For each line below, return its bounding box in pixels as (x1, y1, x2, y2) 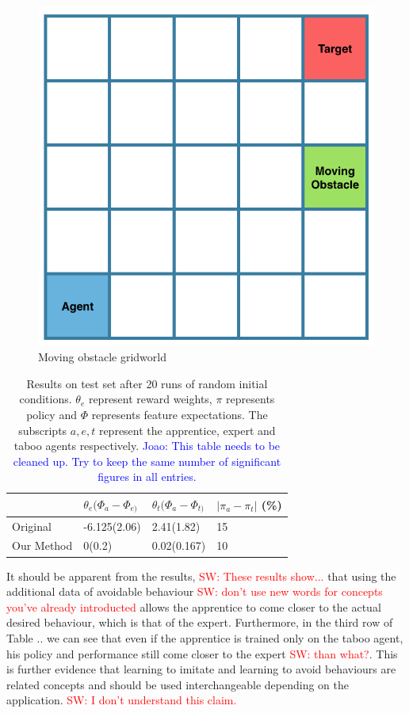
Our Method (12, 537, 73, 554)
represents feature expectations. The (91, 406, 268, 422)
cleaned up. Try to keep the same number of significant (13, 452, 281, 469)
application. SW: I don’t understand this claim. (6, 692, 237, 708)
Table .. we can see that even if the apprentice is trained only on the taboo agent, (6, 629, 403, 646)
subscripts (18, 421, 67, 438)
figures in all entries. (97, 468, 197, 485)
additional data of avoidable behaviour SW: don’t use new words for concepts (6, 583, 383, 600)
